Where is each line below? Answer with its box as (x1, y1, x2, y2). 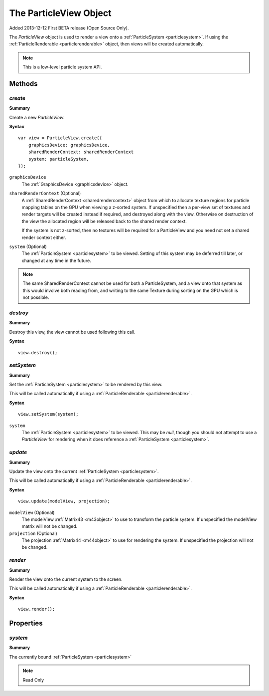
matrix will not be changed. (21, 523, 78, 529)
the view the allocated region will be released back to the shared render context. (21, 218, 187, 224)
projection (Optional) (9, 530, 57, 536)
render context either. (21, 234, 66, 240)
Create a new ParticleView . (9, 114, 65, 120)
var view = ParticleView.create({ (18, 135, 102, 141)
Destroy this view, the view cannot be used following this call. (9, 329, 135, 335)
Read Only (22, 677, 44, 683)
